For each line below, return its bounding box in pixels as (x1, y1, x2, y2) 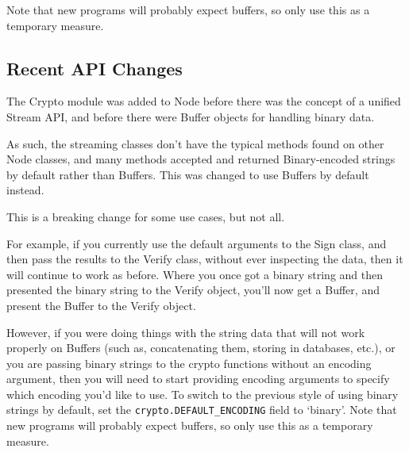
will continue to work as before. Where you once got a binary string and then (6, 266, 384, 282)
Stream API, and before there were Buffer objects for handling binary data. (6, 108, 375, 124)
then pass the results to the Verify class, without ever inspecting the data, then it (6, 251, 403, 267)
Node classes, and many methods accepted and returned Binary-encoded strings (6, 151, 395, 167)
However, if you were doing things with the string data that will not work (6, 324, 365, 340)
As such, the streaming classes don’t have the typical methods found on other (6, 135, 384, 151)
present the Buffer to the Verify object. (6, 297, 196, 313)
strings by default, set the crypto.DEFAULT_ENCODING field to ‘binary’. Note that (6, 401, 397, 418)
